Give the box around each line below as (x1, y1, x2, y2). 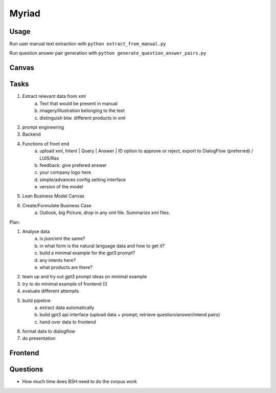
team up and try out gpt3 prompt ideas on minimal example (22, 274, 147, 280)
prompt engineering (22, 124, 64, 130)
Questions (9, 365, 43, 374)
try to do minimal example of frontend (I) (22, 280, 107, 287)
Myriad (9, 8, 41, 19)
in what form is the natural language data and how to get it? (39, 243, 165, 249)
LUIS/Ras (39, 155, 59, 161)
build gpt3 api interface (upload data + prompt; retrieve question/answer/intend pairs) (39, 312, 220, 318)
